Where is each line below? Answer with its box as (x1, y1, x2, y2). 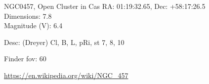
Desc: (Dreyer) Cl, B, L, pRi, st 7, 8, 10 (4, 37, 125, 47)
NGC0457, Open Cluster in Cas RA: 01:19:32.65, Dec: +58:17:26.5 (4, 1, 206, 11)
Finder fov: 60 (4, 53, 46, 64)
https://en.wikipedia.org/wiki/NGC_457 (4, 70, 128, 80)
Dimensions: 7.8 (4, 10, 52, 21)
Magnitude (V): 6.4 (4, 20, 63, 31)
